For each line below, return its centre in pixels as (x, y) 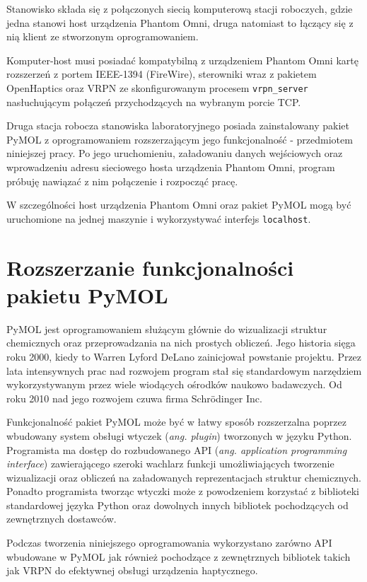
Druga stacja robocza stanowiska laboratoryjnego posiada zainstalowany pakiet (178, 126)
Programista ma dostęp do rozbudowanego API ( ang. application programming (177, 449)
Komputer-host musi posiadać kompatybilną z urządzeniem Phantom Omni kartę (182, 60)
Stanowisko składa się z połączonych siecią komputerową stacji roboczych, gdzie (180, 8)
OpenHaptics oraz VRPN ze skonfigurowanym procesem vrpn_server (157, 87)
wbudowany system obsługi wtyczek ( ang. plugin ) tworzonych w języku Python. (179, 435)
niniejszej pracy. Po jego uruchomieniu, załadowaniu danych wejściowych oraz (175, 153)
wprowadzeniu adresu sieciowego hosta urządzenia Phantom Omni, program (171, 167)
